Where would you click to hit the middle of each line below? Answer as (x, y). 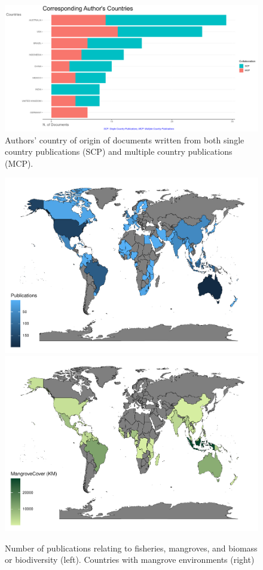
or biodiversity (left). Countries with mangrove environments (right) (130, 560)
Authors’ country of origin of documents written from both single (125, 140)
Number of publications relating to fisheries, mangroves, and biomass (131, 548)
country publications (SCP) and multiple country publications (119, 151)
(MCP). (19, 163)
